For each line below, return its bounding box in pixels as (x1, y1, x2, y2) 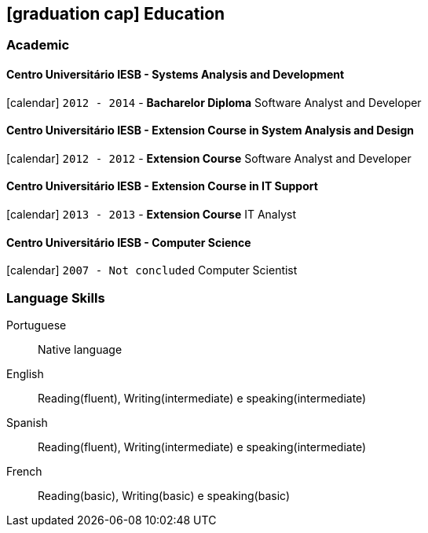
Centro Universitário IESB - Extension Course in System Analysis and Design (6, 123, 414, 138)
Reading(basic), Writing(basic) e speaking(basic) (38, 489, 291, 503)
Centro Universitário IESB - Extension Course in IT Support (6, 179, 318, 193)
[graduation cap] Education (6, 4, 225, 24)
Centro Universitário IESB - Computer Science (6, 235, 251, 249)
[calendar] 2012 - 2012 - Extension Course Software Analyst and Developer (6, 151, 412, 165)
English (6, 367, 44, 381)
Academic (6, 37, 70, 53)
